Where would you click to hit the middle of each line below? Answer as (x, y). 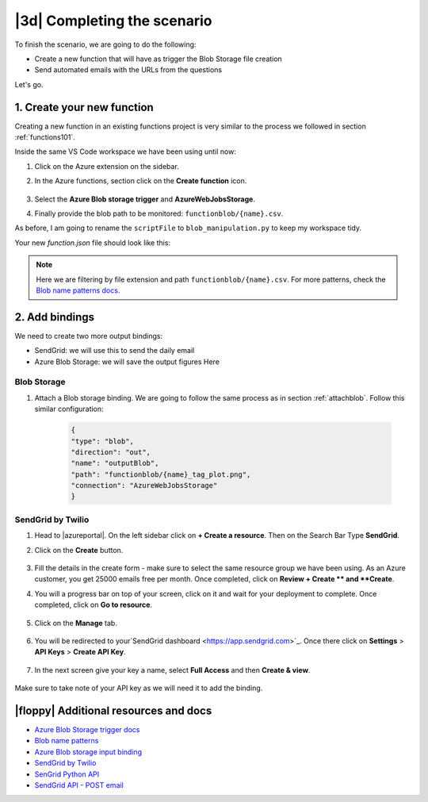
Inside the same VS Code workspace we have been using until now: (126, 152)
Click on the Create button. (79, 550)
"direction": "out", (111, 452)
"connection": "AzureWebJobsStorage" (144, 485)
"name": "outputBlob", (115, 463)
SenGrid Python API (67, 774)
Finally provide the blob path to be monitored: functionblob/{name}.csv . (159, 213)
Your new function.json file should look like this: (92, 243)
